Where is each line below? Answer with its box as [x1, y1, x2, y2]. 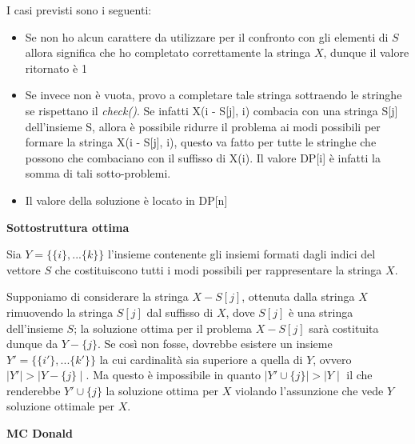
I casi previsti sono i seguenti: [6, 2, 152, 18]
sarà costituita [309, 319, 379, 336]
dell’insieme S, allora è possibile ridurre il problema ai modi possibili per [25, 118, 381, 134]
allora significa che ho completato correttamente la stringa [25, 44, 311, 61]
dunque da [6, 335, 58, 352]
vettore [6, 261, 41, 278]
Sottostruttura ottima [6, 218, 130, 235]
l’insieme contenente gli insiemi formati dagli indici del [107, 246, 376, 262]
